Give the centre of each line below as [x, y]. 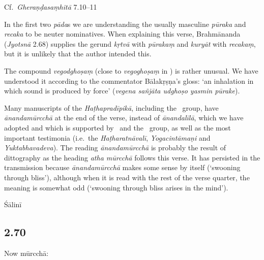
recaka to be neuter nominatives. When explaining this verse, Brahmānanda [122, 34]
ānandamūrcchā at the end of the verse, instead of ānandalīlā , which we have [124, 118]
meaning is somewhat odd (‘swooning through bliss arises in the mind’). [116, 187]
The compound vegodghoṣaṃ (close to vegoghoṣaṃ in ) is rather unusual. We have [131, 70]
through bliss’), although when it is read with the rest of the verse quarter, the [127, 177]
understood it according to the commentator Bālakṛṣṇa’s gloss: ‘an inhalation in [129, 80]
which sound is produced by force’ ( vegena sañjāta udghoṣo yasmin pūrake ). [122, 91]
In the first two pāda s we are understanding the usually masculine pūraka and [125, 24]
